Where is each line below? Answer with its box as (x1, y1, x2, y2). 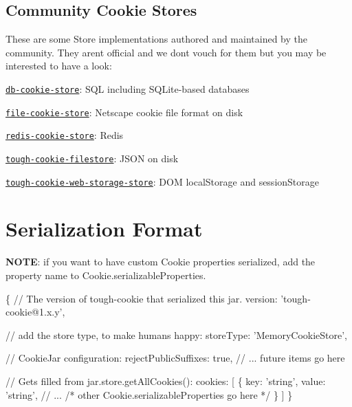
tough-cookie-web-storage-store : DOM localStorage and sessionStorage (5, 174, 319, 188)
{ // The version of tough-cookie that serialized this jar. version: (5, 291, 278, 305)
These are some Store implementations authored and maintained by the (5, 32, 307, 46)
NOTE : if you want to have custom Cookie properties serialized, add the (5, 254, 316, 269)
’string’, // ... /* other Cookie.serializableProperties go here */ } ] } (5, 387, 293, 401)
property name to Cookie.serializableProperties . (5, 267, 206, 282)
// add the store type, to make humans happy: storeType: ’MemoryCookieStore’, (5, 327, 347, 342)
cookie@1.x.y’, (5, 305, 65, 319)
